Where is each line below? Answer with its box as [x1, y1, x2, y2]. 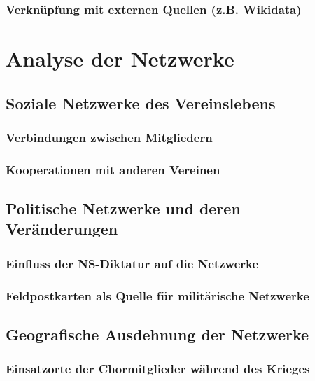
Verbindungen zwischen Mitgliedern [6, 128, 213, 146]
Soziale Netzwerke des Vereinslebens [6, 92, 276, 113]
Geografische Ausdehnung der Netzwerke [6, 323, 309, 345]
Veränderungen [6, 218, 118, 240]
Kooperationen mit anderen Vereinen [6, 160, 220, 178]
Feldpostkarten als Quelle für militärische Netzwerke [6, 286, 309, 304]
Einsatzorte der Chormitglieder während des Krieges [6, 360, 310, 377]
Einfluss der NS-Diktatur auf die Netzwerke [6, 254, 259, 272]
